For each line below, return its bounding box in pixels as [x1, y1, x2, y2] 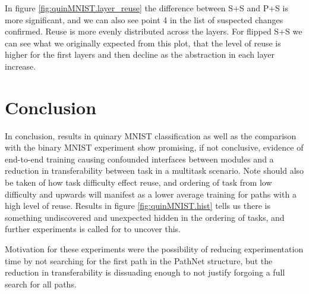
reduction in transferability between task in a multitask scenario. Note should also [5, 164, 304, 177]
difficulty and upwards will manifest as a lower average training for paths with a [5, 187, 297, 200]
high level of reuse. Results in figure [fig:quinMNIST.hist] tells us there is [5, 199, 270, 212]
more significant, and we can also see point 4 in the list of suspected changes [5, 13, 283, 26]
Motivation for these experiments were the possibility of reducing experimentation [5, 243, 304, 255]
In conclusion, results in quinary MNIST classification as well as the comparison [5, 129, 297, 142]
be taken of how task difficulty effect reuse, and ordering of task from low [5, 176, 272, 189]
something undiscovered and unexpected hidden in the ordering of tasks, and [5, 211, 285, 223]
